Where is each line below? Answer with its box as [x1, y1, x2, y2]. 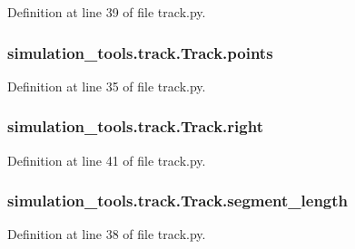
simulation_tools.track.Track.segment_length [7, 189, 349, 212]
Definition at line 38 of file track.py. [7, 225, 206, 244]
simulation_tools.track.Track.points [7, 41, 273, 63]
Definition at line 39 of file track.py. [7, 3, 206, 21]
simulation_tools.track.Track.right [7, 115, 263, 138]
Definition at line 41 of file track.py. [7, 150, 206, 169]
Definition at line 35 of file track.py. [7, 76, 206, 95]
